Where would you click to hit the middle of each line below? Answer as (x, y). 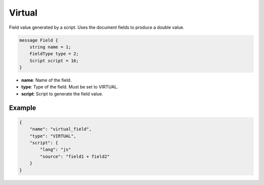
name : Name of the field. (46, 80)
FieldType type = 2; (54, 54)
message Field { (39, 40)
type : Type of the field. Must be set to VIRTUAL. (70, 87)
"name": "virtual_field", (61, 129)
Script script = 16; (54, 61)
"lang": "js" (55, 150)
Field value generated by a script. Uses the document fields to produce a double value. (97, 27)
